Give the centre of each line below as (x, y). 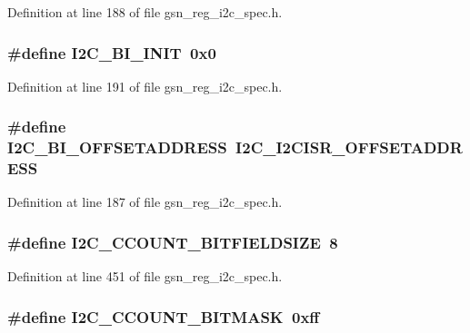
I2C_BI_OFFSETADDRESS (117, 147)
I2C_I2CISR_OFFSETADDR (349, 147)
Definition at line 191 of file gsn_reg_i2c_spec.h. (145, 86)
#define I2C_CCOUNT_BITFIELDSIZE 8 (173, 242)
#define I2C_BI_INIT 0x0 (112, 52)
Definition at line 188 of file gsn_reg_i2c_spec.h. (145, 12)
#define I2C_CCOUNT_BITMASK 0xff (164, 316)
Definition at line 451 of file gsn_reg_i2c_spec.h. (145, 276)
